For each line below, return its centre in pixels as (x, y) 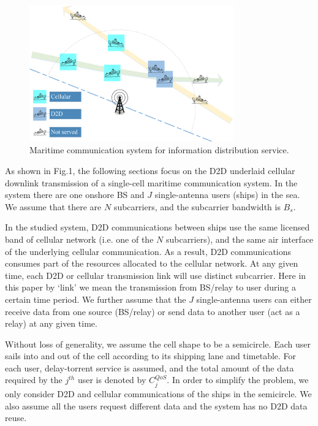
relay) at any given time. (51, 323)
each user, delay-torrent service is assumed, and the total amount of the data (150, 367)
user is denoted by (112, 380)
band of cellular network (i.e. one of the (79, 239)
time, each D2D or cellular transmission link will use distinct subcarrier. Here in (156, 275)
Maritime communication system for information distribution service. (159, 150)
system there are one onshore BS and (75, 195)
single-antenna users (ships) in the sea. (227, 195)
